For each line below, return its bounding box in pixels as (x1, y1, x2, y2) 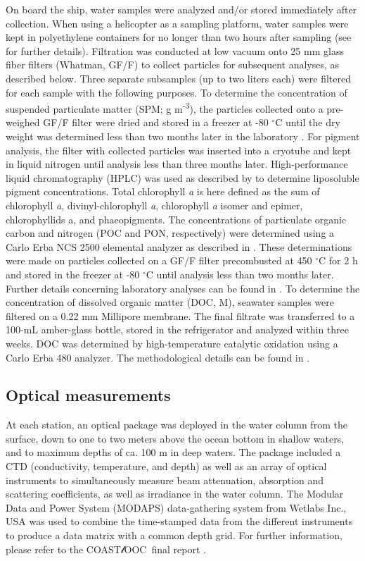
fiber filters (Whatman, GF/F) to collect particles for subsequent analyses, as (6, 57, 340, 72)
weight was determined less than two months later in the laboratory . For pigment (6, 129, 360, 143)
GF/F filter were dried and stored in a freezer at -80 (43, 115, 269, 130)
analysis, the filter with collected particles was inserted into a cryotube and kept (6, 142, 352, 157)
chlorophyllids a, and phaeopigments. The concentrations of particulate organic (6, 211, 347, 226)
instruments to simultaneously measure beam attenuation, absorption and (6, 472, 324, 487)
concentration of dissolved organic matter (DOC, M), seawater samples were (6, 295, 334, 309)
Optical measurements (6, 384, 171, 406)
